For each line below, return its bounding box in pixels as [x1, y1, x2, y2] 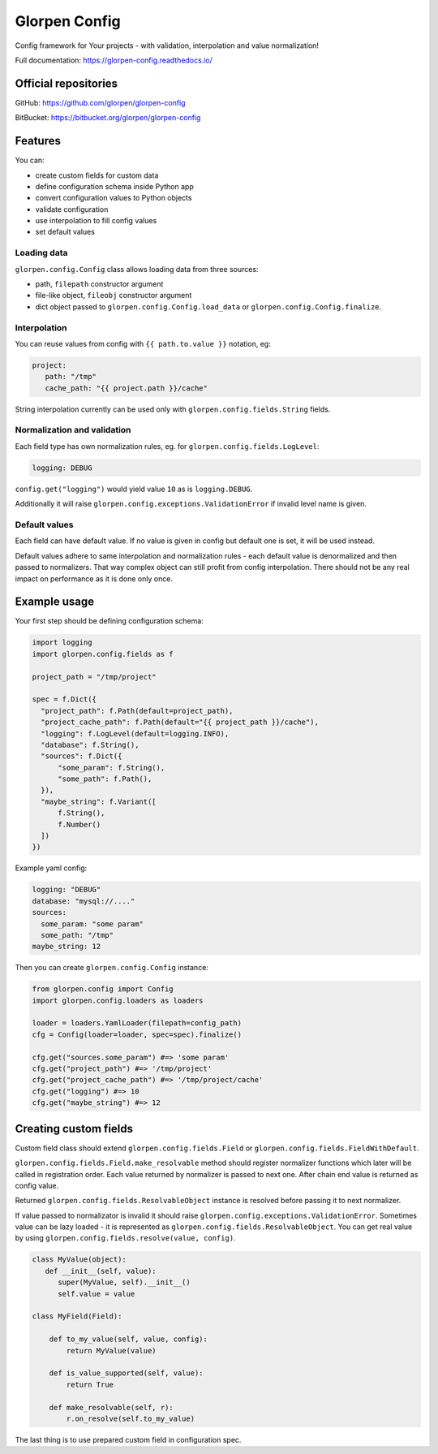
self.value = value [58, 1289, 135, 1298]
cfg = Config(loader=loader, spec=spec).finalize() [32, 1029, 243, 1039]
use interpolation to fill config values [35, 216, 157, 226]
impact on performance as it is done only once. [15, 573, 174, 584]
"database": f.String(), [41, 740, 140, 749]
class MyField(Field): [32, 1312, 122, 1321]
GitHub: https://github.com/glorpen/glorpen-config [15, 97, 186, 107]
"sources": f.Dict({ [41, 752, 122, 761]
